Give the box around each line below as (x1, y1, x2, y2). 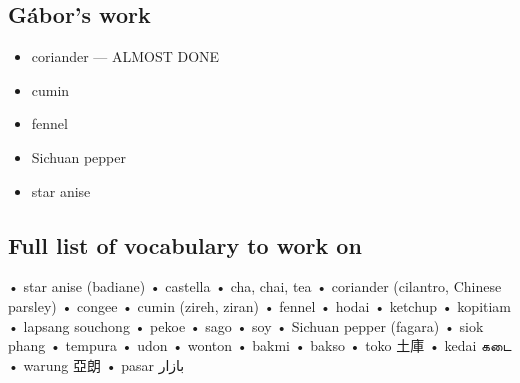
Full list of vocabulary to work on (8, 229, 362, 260)
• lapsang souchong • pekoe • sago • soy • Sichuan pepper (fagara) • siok (8, 315, 484, 336)
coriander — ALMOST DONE (31, 46, 220, 67)
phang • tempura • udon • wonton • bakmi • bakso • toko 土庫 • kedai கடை (8, 335, 512, 356)
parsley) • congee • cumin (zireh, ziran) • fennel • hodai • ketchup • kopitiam (8, 295, 512, 316)
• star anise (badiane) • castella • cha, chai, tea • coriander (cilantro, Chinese (8, 276, 502, 297)
